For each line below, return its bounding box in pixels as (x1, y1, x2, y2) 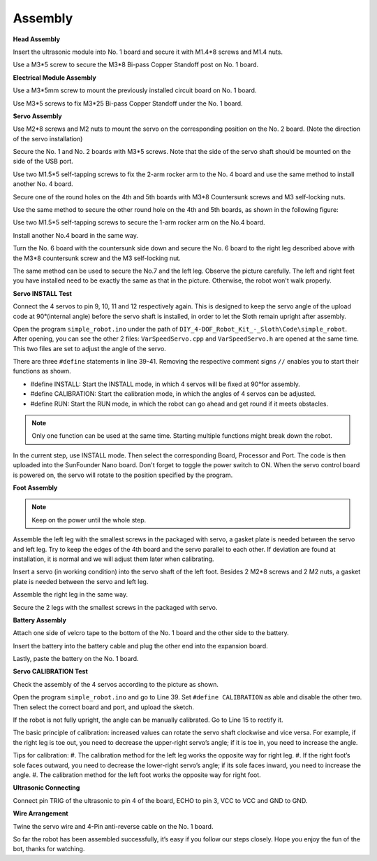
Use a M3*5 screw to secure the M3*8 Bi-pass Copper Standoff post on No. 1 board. (13, 60, 259, 69)
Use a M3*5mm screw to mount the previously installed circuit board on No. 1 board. (13, 86, 257, 94)
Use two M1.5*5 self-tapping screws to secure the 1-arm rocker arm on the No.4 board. (13, 218, 265, 227)
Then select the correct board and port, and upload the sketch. (13, 703, 195, 711)
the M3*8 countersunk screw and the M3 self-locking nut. (13, 254, 181, 262)
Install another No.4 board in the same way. (13, 231, 139, 239)
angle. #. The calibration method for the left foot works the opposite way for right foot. (13, 770, 261, 779)
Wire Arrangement (13, 809, 69, 818)
